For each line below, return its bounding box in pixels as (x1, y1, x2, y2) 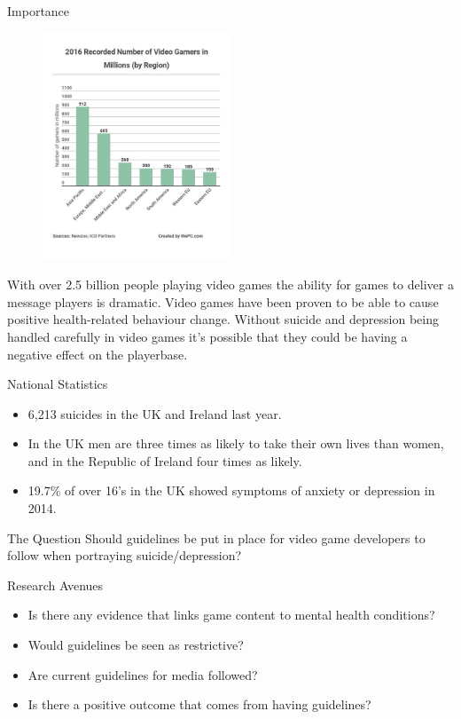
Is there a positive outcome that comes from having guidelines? (27, 695, 371, 714)
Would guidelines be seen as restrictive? (27, 636, 244, 654)
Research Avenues (7, 575, 104, 594)
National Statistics (7, 375, 108, 393)
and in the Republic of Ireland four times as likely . (27, 451, 302, 470)
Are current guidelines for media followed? (27, 665, 258, 683)
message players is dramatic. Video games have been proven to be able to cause (7, 292, 439, 311)
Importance (7, 2, 70, 20)
